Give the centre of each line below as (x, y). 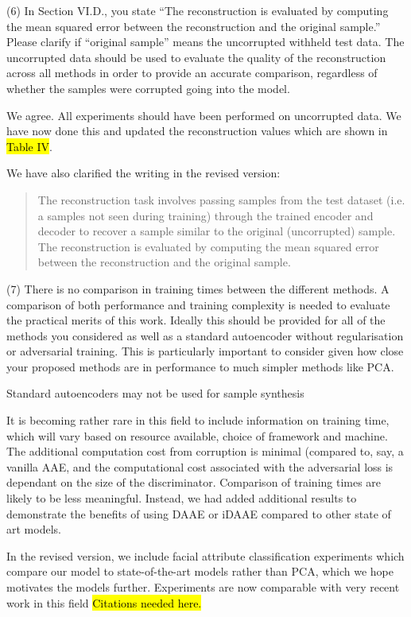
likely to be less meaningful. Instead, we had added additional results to (182, 498)
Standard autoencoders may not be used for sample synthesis (155, 393)
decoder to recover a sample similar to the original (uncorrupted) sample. (217, 231)
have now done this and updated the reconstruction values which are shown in (197, 131)
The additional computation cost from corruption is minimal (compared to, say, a (205, 451)
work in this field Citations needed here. (104, 602)
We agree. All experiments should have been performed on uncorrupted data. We (204, 115)
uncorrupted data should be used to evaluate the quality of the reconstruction (196, 57)
